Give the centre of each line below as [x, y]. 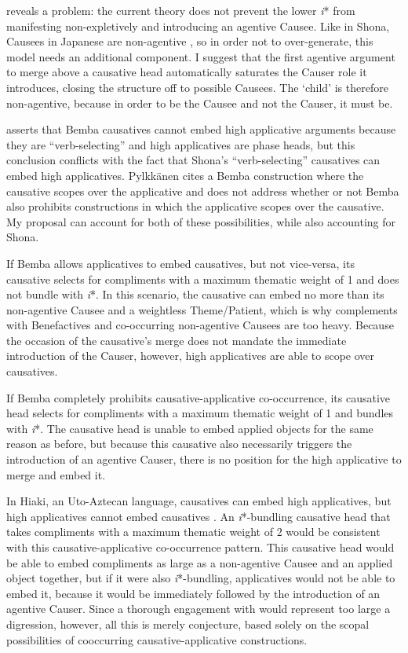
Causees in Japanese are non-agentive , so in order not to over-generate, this [190, 41]
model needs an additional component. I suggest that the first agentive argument [201, 56]
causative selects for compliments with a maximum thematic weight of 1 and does [203, 279]
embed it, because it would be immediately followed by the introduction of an [193, 593]
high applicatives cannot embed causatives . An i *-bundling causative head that [199, 516]
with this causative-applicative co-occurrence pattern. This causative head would [200, 547]
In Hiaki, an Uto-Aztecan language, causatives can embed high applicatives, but [199, 501]
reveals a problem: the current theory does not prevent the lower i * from [181, 10]
